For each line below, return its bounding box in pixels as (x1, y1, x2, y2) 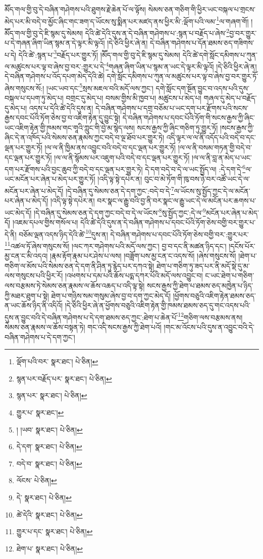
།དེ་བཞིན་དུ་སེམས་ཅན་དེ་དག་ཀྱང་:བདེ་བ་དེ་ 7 (66, 184, 174, 196)
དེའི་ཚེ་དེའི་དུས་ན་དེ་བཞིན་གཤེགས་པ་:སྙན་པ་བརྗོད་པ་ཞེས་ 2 (85, 26, 230, 38)
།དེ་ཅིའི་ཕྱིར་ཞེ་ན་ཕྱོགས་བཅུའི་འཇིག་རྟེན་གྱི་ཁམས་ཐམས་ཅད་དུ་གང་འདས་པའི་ (65, 300, 250, 311)
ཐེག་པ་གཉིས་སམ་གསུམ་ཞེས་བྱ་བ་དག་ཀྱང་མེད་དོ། (51, 290, 171, 300)
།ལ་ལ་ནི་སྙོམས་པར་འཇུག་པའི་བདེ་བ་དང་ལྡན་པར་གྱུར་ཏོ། (54, 152, 190, 162)
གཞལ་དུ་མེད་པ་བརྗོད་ (203, 93, 257, 103)
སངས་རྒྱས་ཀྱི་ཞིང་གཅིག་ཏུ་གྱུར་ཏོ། (137, 122, 218, 133)
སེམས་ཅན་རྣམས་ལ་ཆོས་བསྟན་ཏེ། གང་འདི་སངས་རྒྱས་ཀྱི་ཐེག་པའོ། (5, 322, 162, 332)
